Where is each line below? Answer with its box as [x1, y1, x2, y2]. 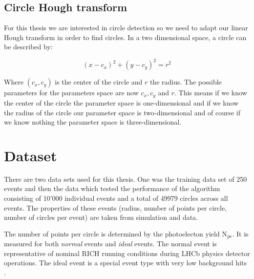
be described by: [4, 42, 53, 52]
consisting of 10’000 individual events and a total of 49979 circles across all [4, 193, 228, 203]
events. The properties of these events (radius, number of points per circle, [4, 202, 227, 213]
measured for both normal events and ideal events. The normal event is [4, 238, 217, 249]
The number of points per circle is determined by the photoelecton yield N [4, 228, 227, 238]
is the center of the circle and [55, 77, 143, 87]
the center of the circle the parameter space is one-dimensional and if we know [4, 97, 239, 107]
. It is [232, 228, 249, 238]
